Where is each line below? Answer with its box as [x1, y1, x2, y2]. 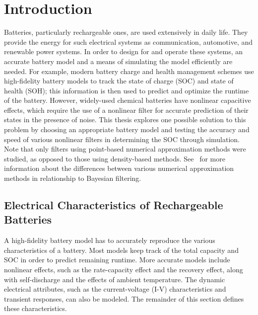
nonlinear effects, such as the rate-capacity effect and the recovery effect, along [4, 264, 243, 274]
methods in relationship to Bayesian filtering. [4, 173, 141, 183]
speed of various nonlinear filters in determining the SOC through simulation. [4, 134, 240, 144]
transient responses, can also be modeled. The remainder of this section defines [4, 293, 244, 304]
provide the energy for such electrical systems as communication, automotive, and [4, 36, 253, 47]
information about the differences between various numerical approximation [4, 163, 234, 173]
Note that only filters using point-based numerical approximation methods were [4, 144, 246, 154]
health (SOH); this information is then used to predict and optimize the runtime [4, 85, 249, 95]
